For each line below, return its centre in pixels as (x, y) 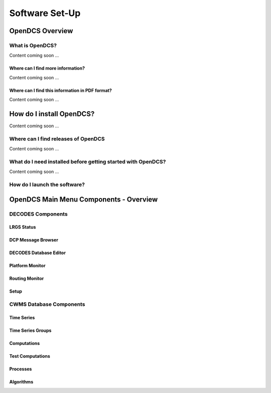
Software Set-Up (45, 13)
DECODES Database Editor (38, 253)
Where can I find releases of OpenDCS (57, 139)
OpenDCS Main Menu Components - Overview (84, 199)
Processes (21, 369)
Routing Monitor (27, 279)
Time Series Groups (30, 330)
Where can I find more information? (47, 68)
